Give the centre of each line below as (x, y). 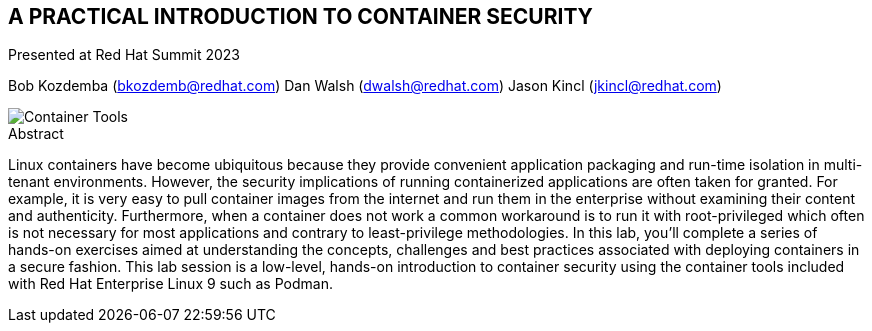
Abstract (36, 134)
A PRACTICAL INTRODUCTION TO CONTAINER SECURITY (300, 16)
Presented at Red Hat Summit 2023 (124, 55)
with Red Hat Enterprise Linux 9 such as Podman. (170, 284)
